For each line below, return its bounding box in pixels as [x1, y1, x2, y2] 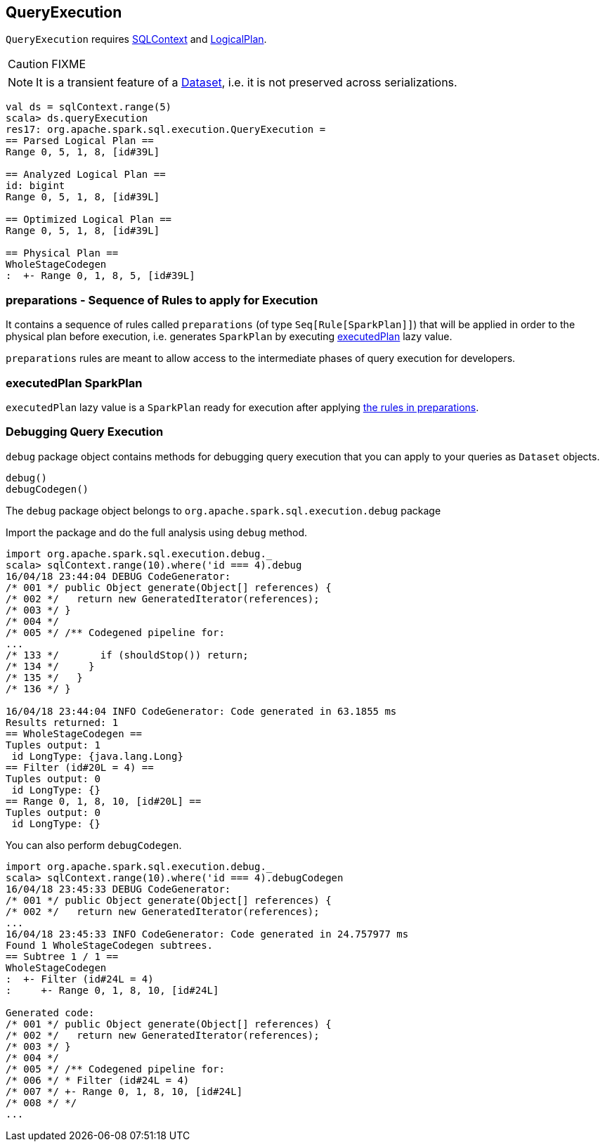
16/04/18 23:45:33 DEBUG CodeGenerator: [6, 883, 231, 895]
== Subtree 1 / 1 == [6, 950, 119, 962]
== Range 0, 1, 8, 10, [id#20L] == [6, 795, 202, 807]
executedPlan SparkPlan [6, 375, 143, 390]
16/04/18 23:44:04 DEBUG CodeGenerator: [6, 570, 231, 582]
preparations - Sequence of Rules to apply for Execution [6, 292, 318, 307]
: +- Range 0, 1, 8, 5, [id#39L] [6, 270, 195, 282]
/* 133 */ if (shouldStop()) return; [6, 649, 249, 661]
